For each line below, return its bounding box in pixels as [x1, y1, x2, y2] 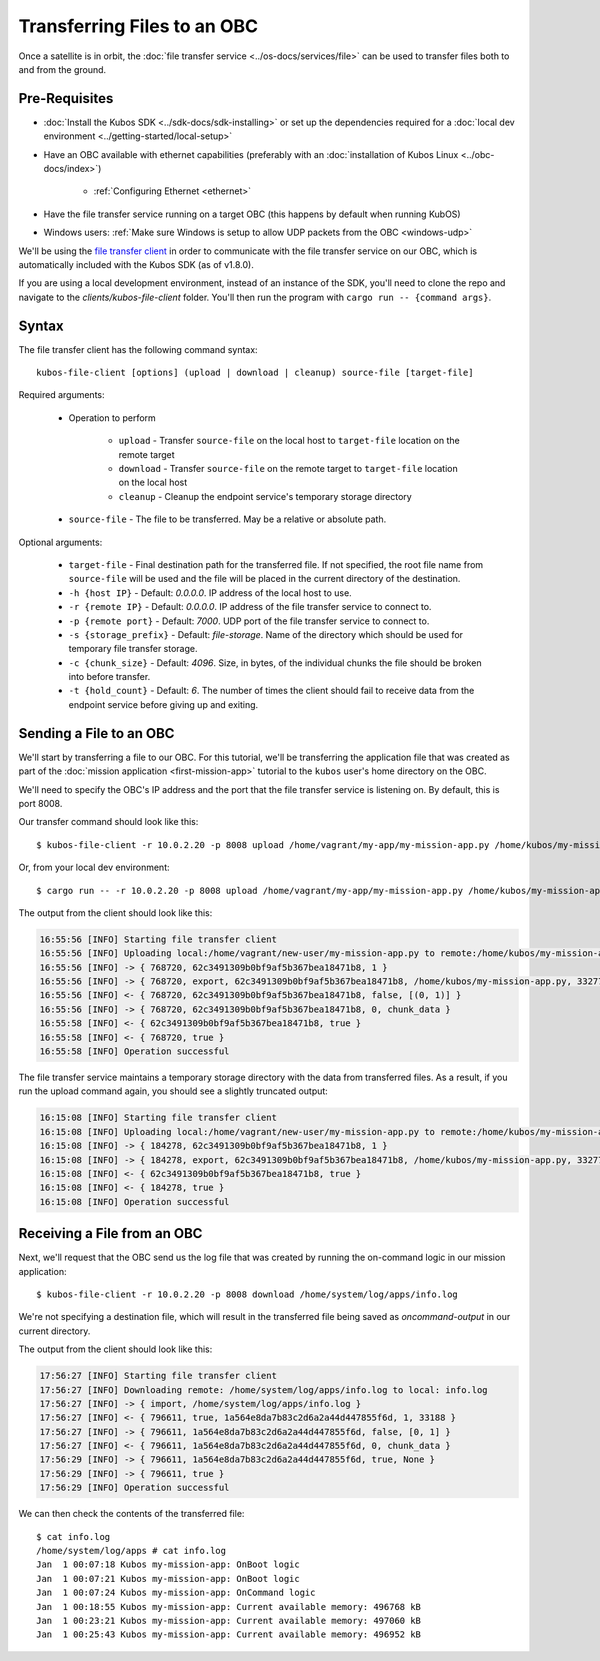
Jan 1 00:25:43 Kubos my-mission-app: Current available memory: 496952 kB [36, 1629, 422, 1640]
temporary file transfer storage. [68, 643, 198, 655]
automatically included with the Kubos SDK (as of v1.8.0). [18, 258, 254, 270]
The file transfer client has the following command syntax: [18, 343, 259, 355]
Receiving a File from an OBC [18, 1225, 203, 1242]
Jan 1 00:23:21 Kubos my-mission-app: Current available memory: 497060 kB [36, 1615, 422, 1626]
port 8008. [18, 797, 63, 809]
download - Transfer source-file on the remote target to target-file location [118, 463, 459, 474]
